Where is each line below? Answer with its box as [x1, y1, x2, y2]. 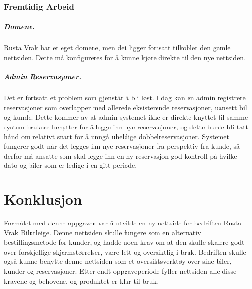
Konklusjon [4, 189, 82, 209]
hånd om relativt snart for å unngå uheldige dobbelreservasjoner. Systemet [4, 131, 229, 141]
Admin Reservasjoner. [4, 71, 81, 82]
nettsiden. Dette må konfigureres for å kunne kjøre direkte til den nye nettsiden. [4, 52, 246, 62]
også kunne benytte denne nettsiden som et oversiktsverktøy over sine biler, [4, 256, 232, 266]
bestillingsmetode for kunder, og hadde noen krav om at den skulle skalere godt [4, 237, 245, 247]
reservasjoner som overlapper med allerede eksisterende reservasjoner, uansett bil [4, 102, 247, 112]
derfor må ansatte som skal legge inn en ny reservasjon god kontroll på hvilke [4, 150, 237, 161]
